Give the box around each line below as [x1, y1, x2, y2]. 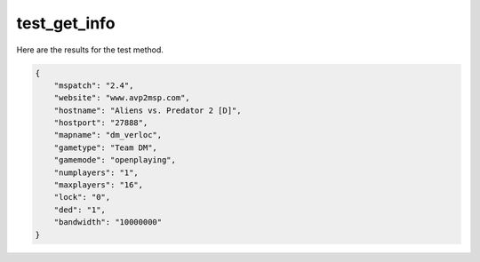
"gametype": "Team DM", [53, 142, 157, 153]
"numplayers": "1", [53, 167, 140, 178]
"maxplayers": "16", [53, 180, 144, 190]
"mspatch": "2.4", [53, 80, 134, 91]
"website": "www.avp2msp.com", [53, 93, 190, 103]
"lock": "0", [53, 192, 111, 202]
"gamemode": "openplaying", [53, 155, 177, 165]
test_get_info [16, 13, 116, 33]
